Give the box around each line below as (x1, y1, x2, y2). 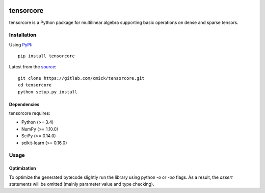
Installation (9, 32, 37, 39)
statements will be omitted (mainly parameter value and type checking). (9, 181, 155, 187)
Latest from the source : (9, 64, 56, 70)
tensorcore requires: (9, 110, 51, 116)
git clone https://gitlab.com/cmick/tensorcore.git (18, 75, 145, 81)
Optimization (9, 165, 36, 171)
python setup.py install (18, 89, 78, 95)
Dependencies (9, 101, 40, 107)
